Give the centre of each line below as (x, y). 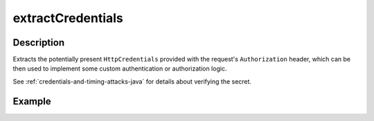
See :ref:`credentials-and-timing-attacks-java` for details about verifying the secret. (132, 81)
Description (39, 43)
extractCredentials (68, 18)
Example (32, 101)
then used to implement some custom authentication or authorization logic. (120, 68)
